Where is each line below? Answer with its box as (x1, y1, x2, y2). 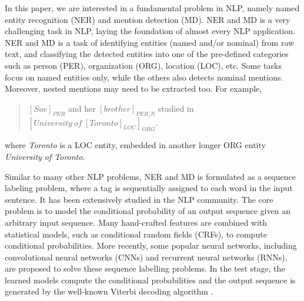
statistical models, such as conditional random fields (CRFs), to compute (5, 228, 267, 240)
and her (68, 102, 96, 114)
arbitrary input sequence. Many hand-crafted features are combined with (5, 216, 268, 228)
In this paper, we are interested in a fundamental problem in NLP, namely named (5, 2, 300, 14)
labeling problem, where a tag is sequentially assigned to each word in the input (5, 182, 293, 194)
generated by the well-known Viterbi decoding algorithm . (5, 285, 213, 297)
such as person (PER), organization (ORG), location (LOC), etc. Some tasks (5, 59, 282, 71)
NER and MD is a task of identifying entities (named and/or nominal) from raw (5, 36, 295, 48)
